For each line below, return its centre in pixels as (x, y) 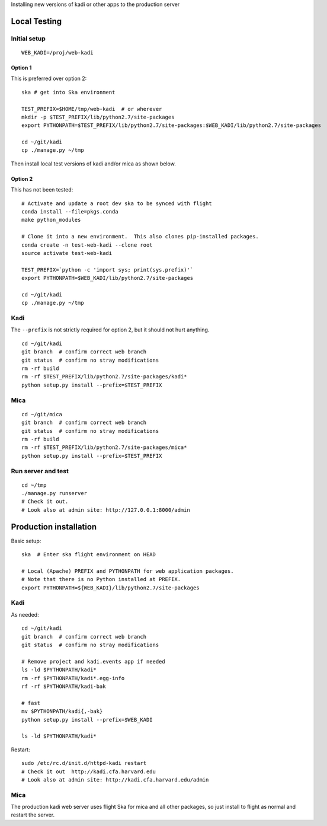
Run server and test (40, 471)
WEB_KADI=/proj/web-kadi (57, 52)
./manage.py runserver (54, 493)
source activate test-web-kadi (67, 253)
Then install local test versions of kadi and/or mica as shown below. (93, 164)
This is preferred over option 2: (49, 79)
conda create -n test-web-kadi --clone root (87, 245)
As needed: (25, 614)
